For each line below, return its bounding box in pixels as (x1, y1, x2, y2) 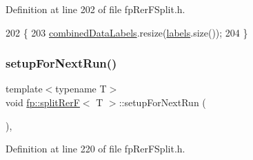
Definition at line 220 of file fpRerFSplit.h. (6, 141, 185, 156)
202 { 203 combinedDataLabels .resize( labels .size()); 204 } (6, 25, 248, 39)
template (6, 81, 43, 96)
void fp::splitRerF (6, 95, 80, 109)
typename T (55, 81, 107, 96)
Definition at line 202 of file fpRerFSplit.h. (6, 2, 185, 16)
